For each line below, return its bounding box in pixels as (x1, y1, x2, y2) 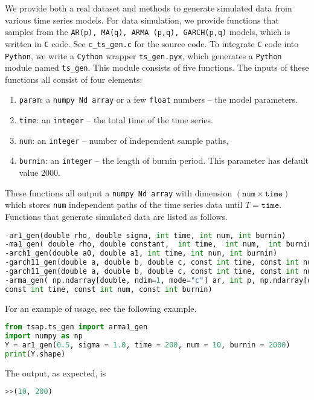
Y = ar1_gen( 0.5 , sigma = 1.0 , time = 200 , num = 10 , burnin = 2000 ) (5, 341, 290, 349)
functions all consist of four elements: (5, 73, 143, 85)
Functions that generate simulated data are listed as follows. (5, 210, 228, 222)
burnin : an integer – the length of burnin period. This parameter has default (19, 154, 309, 167)
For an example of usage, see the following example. (5, 302, 197, 314)
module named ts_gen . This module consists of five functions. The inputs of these (5, 61, 309, 74)
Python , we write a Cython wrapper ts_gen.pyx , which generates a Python (5, 49, 282, 62)
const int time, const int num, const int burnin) (5, 285, 213, 294)
